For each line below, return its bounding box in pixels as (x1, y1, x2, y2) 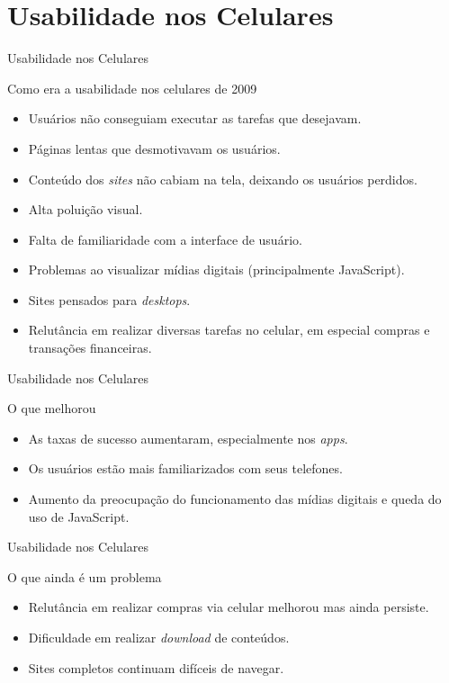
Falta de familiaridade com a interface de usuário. (28, 229, 302, 248)
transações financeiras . (28, 338, 152, 357)
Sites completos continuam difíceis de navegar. (28, 658, 284, 677)
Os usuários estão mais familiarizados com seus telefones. (28, 459, 343, 478)
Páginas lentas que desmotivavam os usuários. (28, 139, 281, 157)
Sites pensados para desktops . (28, 290, 191, 309)
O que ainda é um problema (7, 567, 162, 586)
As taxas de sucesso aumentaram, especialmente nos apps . (28, 428, 348, 447)
